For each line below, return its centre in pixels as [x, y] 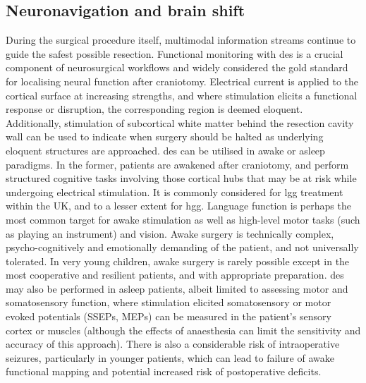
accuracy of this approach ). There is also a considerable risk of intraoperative [173, 344]
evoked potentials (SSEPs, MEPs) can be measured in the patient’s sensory [169, 316]
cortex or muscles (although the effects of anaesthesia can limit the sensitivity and [183, 330]
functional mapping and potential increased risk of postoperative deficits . [164, 371]
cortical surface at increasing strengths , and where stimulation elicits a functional [182, 95]
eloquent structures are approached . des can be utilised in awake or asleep [165, 150]
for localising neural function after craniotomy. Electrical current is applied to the [182, 81]
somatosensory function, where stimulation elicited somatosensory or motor [169, 302]
